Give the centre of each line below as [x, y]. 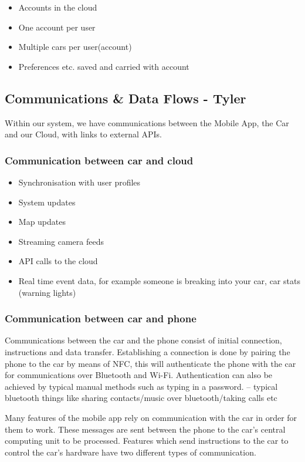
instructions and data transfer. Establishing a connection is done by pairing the [148, 351]
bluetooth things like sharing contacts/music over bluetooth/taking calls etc [141, 398]
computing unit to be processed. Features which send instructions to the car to [147, 441]
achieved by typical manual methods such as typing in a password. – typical [141, 386]
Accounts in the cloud [58, 7]
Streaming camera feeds [61, 241]
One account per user [57, 27]
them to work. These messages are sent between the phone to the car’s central [145, 429]
